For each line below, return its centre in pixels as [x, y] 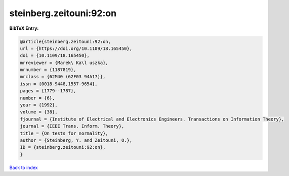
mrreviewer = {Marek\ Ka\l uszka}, [64, 63]
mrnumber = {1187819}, [48, 70]
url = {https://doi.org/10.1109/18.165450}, [76, 48]
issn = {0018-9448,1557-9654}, [59, 84]
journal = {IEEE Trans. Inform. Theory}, [72, 126]
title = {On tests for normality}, [64, 133]
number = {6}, [37, 98]
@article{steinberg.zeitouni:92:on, [66, 41]
